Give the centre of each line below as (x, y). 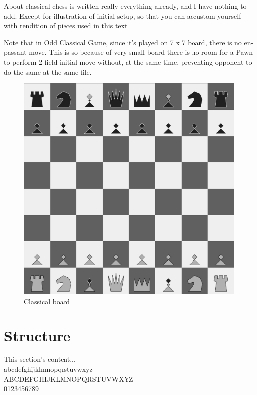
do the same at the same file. (48, 71)
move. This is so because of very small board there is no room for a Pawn (141, 52)
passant (15, 52)
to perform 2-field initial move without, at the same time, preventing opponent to (128, 61)
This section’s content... (40, 359)
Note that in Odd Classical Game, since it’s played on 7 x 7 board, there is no (123, 42)
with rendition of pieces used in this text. (67, 26)
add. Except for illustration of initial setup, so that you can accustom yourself (123, 16)
